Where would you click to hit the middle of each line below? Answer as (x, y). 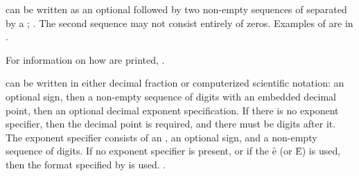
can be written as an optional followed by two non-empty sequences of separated (176, 9)
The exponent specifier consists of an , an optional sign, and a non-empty (161, 137)
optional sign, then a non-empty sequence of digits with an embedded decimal (171, 96)
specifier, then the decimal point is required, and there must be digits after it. (171, 124)
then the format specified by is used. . (86, 164)
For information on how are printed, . (85, 59)
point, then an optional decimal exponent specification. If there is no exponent (172, 110)
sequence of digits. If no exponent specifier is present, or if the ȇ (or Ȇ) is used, (173, 151)
